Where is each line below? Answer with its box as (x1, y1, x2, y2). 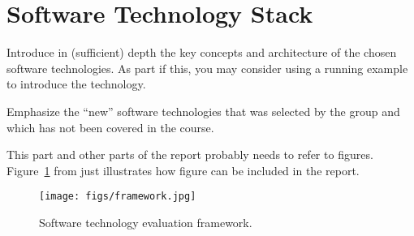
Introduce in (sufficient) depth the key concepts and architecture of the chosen (6, 44, 397, 61)
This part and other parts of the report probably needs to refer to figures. (6, 146, 373, 163)
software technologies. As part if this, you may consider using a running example (6, 59, 408, 76)
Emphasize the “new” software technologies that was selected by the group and (6, 102, 400, 119)
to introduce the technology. (6, 75, 146, 92)
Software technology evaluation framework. (39, 213, 252, 230)
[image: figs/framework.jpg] (39, 191, 196, 203)
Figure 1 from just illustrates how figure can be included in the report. (6, 161, 360, 178)
